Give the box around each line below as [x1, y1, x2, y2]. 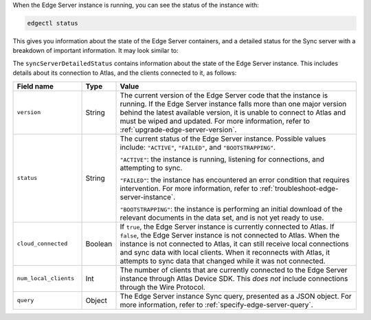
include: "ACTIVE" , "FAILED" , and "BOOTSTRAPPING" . [120, 142, 276, 152]
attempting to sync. [120, 163, 183, 172]
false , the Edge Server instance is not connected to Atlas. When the [120, 230, 340, 240]
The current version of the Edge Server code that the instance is [120, 90, 328, 100]
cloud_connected [16, 240, 68, 247]
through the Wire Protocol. [120, 282, 205, 292]
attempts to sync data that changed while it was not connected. [120, 256, 326, 266]
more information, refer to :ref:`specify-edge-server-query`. [120, 299, 313, 309]
